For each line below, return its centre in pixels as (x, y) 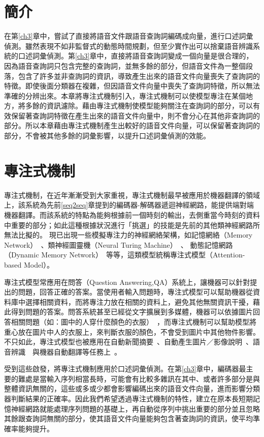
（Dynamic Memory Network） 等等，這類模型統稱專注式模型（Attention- (125, 255)
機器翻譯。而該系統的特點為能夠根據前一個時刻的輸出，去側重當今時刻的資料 (132, 214)
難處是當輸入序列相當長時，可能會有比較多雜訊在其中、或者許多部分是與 (139, 378)
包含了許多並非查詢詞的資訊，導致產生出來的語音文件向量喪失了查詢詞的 (139, 76)
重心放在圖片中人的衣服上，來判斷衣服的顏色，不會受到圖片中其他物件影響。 (132, 331)
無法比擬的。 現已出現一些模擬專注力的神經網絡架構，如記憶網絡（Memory (128, 235)
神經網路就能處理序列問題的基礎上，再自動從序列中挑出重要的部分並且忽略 (135, 408)
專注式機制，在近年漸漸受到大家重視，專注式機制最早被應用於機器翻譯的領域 (132, 195)
